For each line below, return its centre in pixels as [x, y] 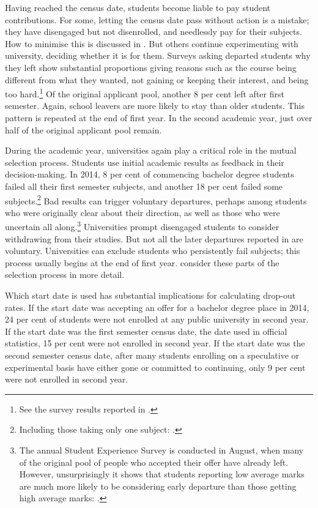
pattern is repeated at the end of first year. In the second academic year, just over [159, 118]
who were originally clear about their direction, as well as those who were [142, 212]
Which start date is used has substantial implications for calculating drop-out [150, 295]
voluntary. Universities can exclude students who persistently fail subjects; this [153, 251]
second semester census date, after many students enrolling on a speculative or [152, 355]
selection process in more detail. [65, 275]
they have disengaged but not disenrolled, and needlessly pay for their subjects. [153, 32]
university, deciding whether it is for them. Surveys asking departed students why [158, 55]
